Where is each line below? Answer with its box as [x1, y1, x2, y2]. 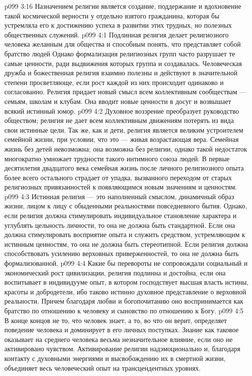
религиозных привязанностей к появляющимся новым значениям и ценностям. [4, 182, 237, 192]
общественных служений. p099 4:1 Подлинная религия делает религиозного [4, 29, 229, 39]
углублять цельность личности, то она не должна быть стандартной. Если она [4, 220, 235, 230]
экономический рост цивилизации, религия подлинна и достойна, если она [4, 267, 226, 277]
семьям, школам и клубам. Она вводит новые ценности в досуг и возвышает [4, 96, 231, 106]
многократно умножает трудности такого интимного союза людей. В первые [4, 153, 230, 163]
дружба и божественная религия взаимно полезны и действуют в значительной [4, 68, 237, 78]
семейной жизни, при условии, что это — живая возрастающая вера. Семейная [4, 134, 239, 144]
